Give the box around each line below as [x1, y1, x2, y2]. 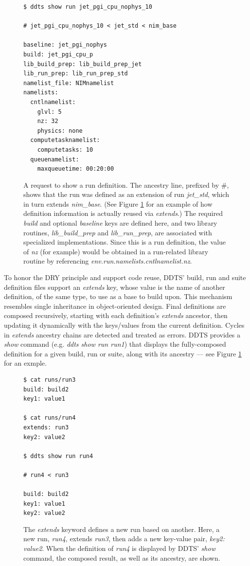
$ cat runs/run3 [23, 376, 76, 383]
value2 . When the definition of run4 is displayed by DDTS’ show [23, 543, 215, 553]
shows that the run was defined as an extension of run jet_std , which [23, 189, 229, 199]
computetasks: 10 [37, 146, 93, 153]
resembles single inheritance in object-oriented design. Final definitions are [4, 301, 226, 311]
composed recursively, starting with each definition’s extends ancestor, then [4, 310, 228, 320]
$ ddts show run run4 [23, 452, 93, 460]
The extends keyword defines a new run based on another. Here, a [23, 524, 220, 534]
